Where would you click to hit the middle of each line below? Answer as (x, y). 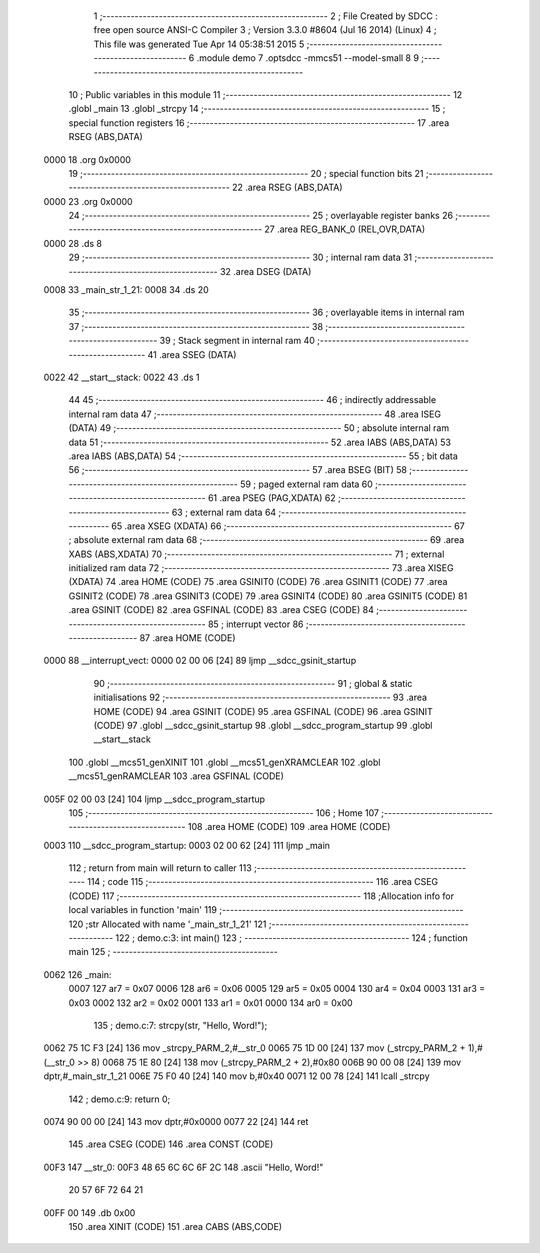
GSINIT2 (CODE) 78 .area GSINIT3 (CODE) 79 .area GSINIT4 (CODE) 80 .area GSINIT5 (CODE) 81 (268, 596)
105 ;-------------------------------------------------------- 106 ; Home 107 (224, 812)
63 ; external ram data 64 (224, 512)
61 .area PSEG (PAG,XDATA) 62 (272, 498)
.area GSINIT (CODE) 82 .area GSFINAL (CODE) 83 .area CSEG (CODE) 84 (221, 610)
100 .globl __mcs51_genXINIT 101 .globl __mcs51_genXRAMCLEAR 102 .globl (224, 762)
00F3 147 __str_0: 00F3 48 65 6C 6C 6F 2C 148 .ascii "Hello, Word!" (183, 1167)
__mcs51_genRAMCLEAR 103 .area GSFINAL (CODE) (176, 776)
